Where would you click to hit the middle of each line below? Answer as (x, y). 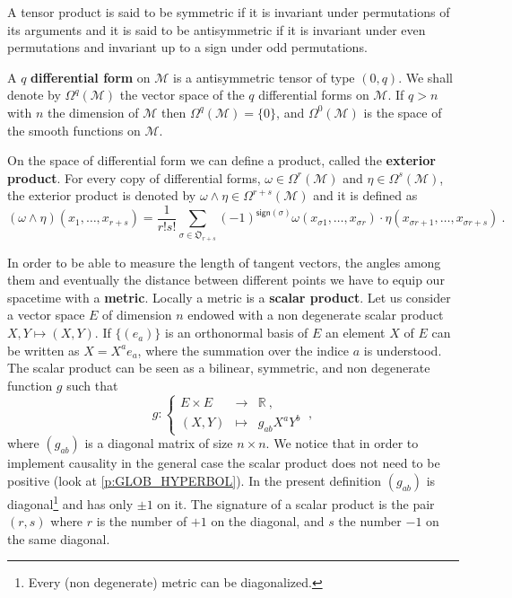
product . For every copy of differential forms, (134, 177)
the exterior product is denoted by (102, 195)
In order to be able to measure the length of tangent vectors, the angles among (224, 262)
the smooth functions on (74, 130)
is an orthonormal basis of (237, 333)
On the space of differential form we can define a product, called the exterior (221, 160)
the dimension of (93, 112)
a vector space (46, 315)
